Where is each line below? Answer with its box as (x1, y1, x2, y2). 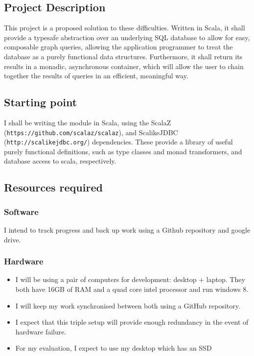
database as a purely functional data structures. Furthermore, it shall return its (4, 51, 243, 61)
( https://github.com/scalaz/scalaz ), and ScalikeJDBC (4, 127, 178, 137)
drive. (4, 234, 21, 244)
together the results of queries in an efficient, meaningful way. (4, 71, 188, 81)
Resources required (4, 180, 103, 195)
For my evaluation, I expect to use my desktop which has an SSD (15, 343, 212, 353)
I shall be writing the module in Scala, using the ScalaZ (4, 117, 171, 127)
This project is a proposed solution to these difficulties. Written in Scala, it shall (4, 23, 245, 33)
